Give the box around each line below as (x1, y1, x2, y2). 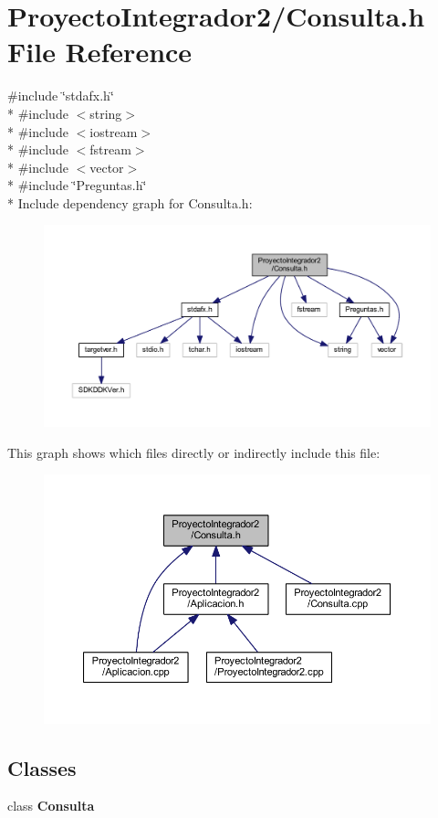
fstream (89, 140, 131, 159)
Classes (7, 753, 77, 781)
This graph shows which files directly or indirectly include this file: (7, 442, 381, 462)
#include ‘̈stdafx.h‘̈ (7, 86, 114, 105)
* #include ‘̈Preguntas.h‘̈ (7, 175, 147, 195)
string (89, 103, 122, 122)
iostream (89, 122, 138, 141)
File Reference (7, 33, 193, 70)
